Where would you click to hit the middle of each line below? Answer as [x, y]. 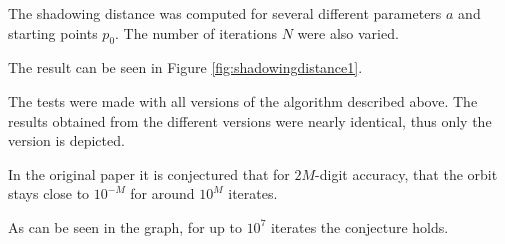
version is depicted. [66, 140]
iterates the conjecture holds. [359, 226]
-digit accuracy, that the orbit [406, 173]
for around [162, 193]
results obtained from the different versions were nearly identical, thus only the [250, 120]
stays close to [49, 193]
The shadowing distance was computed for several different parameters [225, 13]
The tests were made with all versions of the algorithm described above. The [243, 100]
